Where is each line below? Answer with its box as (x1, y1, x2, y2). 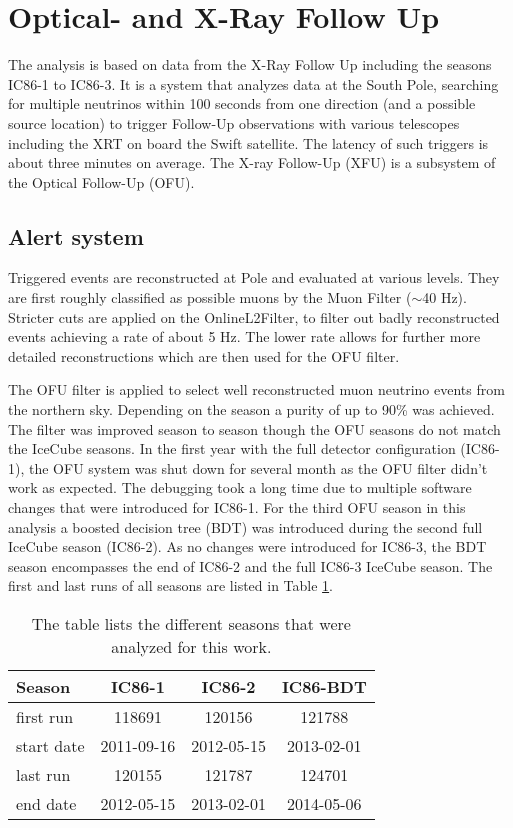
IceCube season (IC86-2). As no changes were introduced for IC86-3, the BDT (8, 536, 487, 557)
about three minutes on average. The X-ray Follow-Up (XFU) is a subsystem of (8, 152, 496, 173)
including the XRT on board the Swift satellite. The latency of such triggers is (8, 132, 489, 153)
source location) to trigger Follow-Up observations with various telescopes (8, 112, 460, 133)
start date (16, 733, 85, 757)
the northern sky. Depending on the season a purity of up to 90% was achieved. (8, 399, 495, 420)
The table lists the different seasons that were (31, 611, 351, 635)
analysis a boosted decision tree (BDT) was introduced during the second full (8, 516, 483, 537)
